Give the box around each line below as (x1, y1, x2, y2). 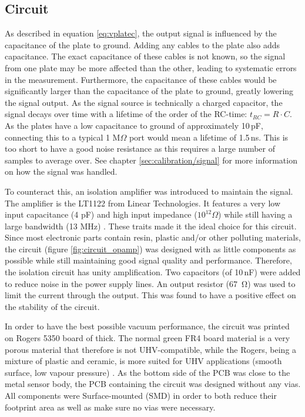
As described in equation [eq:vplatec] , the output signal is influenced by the (5, 27, 277, 39)
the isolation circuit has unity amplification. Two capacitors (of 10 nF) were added (5, 266, 301, 278)
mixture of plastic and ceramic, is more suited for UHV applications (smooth (5, 355, 282, 367)
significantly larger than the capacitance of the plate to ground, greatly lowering (5, 85, 294, 97)
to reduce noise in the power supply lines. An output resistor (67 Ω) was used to (5, 277, 296, 289)
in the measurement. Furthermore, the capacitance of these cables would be (5, 73, 277, 85)
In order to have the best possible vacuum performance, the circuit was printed (5, 320, 290, 332)
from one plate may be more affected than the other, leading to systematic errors (5, 61, 297, 74)
